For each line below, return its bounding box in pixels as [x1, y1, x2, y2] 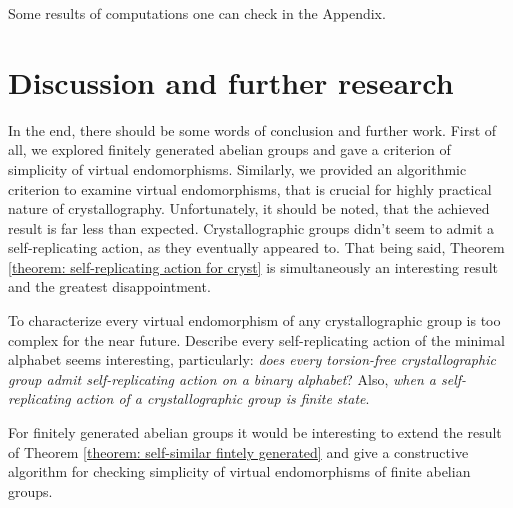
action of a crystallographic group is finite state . [75, 388, 370, 409]
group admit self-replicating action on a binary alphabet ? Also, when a [8, 368, 437, 389]
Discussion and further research [8, 61, 454, 102]
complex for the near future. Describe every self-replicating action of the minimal [8, 329, 505, 350]
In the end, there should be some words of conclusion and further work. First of [8, 119, 497, 140]
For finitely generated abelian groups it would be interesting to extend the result [8, 422, 502, 443]
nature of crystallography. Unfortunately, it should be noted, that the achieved [8, 198, 490, 219]
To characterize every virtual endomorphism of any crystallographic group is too [8, 310, 501, 331]
